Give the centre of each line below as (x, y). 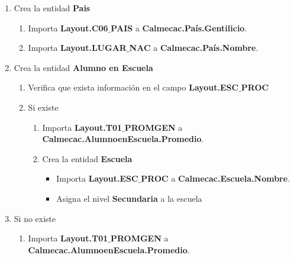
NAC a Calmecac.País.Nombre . (194, 48)
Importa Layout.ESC (97, 178)
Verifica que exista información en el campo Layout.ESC (133, 87)
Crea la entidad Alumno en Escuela (83, 67)
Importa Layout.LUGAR (77, 48)
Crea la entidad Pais (52, 8)
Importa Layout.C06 (68, 28)
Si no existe (35, 218)
